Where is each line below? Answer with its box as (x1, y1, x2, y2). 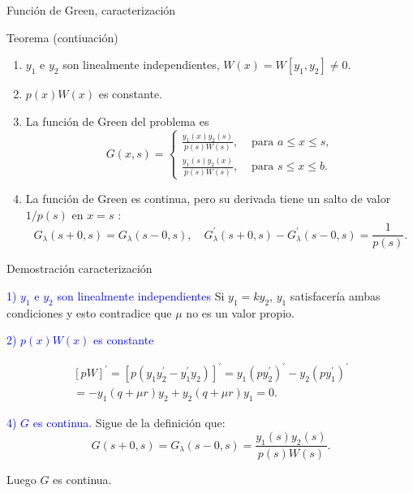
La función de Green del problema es (25, 112, 209, 129)
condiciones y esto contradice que (6, 304, 172, 321)
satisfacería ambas (290, 287, 381, 304)
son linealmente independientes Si (57, 287, 225, 304)
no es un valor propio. (186, 304, 295, 321)
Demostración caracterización (6, 260, 153, 277)
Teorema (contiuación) (6, 28, 118, 45)
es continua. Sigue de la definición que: (32, 414, 226, 431)
